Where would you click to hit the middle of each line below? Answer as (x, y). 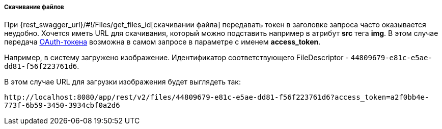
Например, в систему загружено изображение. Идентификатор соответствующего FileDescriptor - (176, 58)
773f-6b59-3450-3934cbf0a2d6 (62, 105)
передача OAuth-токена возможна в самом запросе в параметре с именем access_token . (162, 42)
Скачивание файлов (34, 7)
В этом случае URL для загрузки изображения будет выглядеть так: (122, 82)
